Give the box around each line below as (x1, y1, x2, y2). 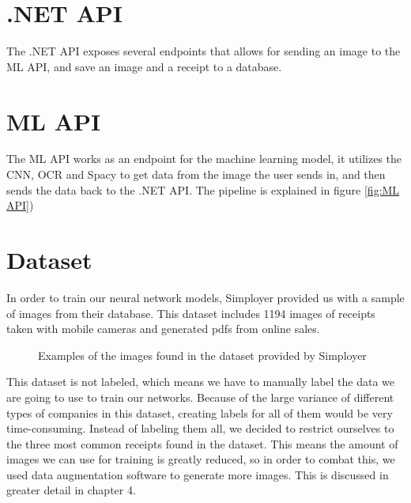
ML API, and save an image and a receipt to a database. (6, 58, 282, 74)
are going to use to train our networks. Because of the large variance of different (6, 388, 394, 405)
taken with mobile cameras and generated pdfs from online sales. (6, 320, 320, 337)
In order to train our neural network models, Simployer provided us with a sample (6, 289, 405, 305)
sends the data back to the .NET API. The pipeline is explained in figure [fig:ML (6, 181, 400, 198)
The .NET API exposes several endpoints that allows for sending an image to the (6, 43, 401, 59)
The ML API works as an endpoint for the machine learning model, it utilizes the (6, 150, 402, 167)
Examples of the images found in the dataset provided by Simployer (38, 346, 367, 363)
